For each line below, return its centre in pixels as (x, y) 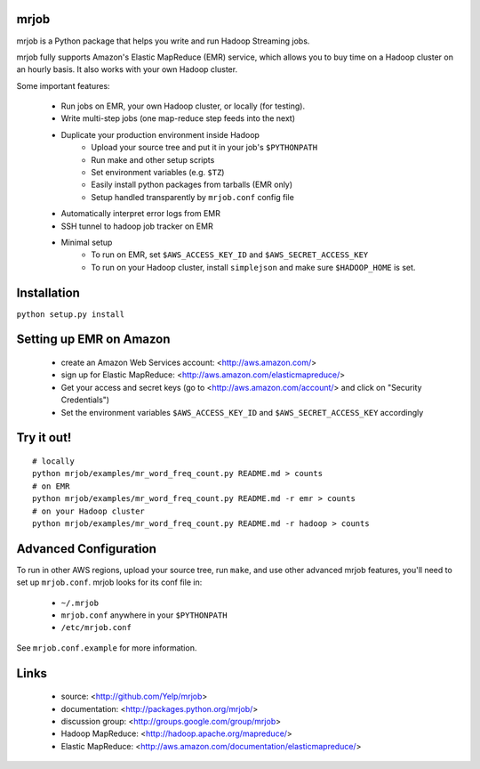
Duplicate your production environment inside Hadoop (160, 134)
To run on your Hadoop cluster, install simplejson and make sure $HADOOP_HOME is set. (253, 267)
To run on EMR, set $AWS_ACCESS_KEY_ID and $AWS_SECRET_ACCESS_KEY (230, 255)
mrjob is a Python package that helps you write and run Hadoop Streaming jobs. (163, 41)
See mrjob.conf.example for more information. (107, 648)
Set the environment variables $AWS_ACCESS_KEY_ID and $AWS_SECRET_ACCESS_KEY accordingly (242, 412)
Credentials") (85, 400)
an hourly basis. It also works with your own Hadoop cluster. (127, 69)
